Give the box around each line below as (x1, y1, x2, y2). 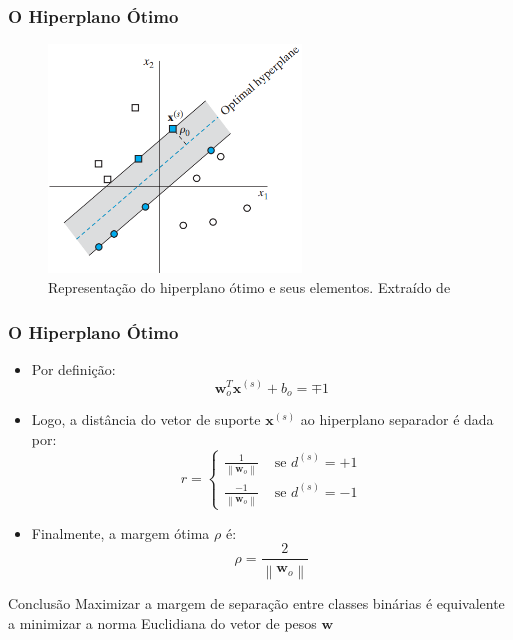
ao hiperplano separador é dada (300, 408, 494, 429)
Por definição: (31, 358, 116, 379)
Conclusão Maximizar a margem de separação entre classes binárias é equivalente (8, 592, 505, 613)
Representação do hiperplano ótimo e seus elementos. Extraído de (48, 277, 451, 298)
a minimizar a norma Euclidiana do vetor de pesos (8, 612, 317, 633)
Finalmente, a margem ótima (31, 522, 210, 543)
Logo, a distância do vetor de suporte (31, 408, 261, 429)
